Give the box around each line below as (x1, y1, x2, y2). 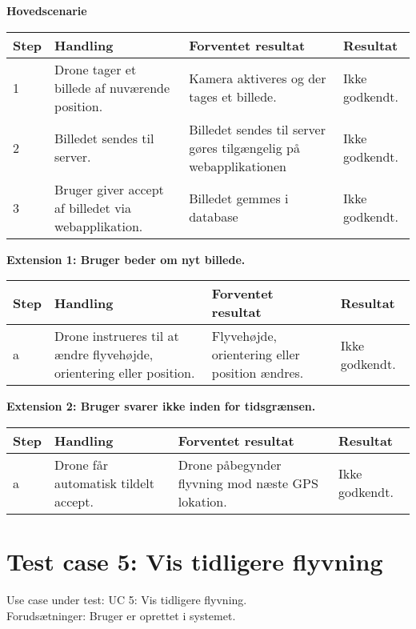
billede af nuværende (54, 78, 170, 97)
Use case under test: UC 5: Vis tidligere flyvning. (6, 591, 247, 607)
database (189, 207, 238, 226)
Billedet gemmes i (189, 189, 289, 208)
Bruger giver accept (54, 179, 164, 198)
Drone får (54, 455, 109, 474)
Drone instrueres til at (54, 327, 179, 346)
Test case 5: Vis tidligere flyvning (6, 544, 383, 577)
